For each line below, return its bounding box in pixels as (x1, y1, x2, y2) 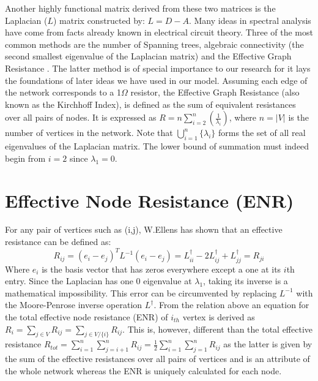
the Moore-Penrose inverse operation (5, 298, 142, 311)
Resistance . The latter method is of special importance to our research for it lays (5, 61, 311, 74)
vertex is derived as (182, 310, 255, 323)
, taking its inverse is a (203, 274, 288, 287)
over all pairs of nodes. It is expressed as (5, 111, 157, 124)
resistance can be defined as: (5, 235, 111, 248)
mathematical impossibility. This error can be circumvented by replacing (5, 286, 277, 299)
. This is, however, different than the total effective (122, 322, 313, 335)
